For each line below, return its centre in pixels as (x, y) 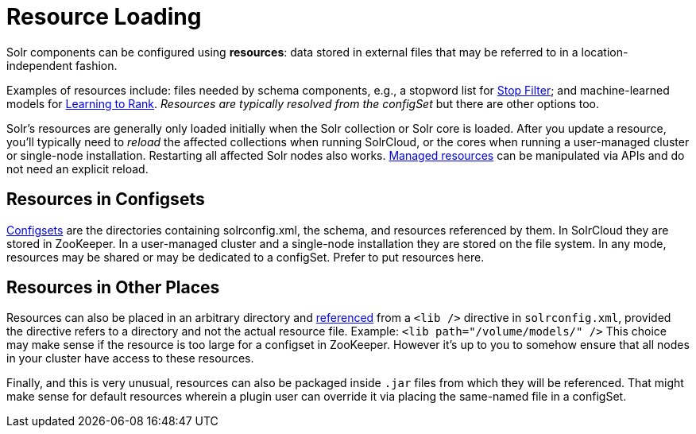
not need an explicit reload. (77, 169)
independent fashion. (62, 65)
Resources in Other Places (113, 288)
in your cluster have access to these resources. (130, 358)
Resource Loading (104, 17)
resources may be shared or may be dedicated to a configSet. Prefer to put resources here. (246, 257)
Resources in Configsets (106, 200)
